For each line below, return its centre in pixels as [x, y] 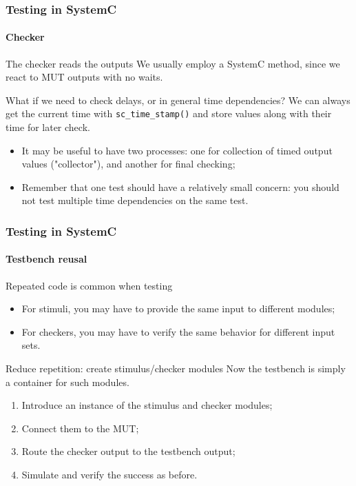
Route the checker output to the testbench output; [128, 451]
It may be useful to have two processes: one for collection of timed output [177, 150]
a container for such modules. [67, 382]
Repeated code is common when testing [89, 285]
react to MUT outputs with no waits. [84, 77]
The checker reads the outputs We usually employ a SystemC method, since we [173, 63]
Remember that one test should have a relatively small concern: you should [180, 186]
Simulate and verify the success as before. [109, 475]
